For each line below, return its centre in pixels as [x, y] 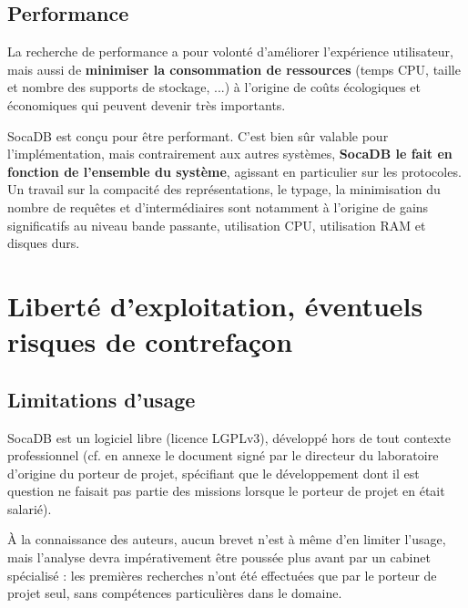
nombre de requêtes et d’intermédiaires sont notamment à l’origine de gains [218, 206]
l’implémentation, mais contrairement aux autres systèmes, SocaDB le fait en [230, 154]
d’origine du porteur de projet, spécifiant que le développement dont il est [214, 473]
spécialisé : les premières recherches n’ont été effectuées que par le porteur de [222, 575]
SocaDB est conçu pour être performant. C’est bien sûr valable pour [198, 135]
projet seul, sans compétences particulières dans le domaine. [175, 593]
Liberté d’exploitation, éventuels [215, 305]
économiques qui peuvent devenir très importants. [147, 104]
